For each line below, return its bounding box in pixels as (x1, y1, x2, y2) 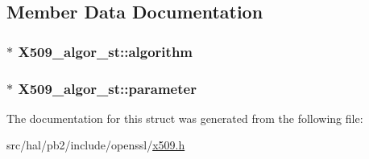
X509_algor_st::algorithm (18, 41, 193, 61)
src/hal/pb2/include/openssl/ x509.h (6, 137, 185, 153)
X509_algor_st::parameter (18, 78, 197, 98)
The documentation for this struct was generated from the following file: (6, 109, 363, 126)
